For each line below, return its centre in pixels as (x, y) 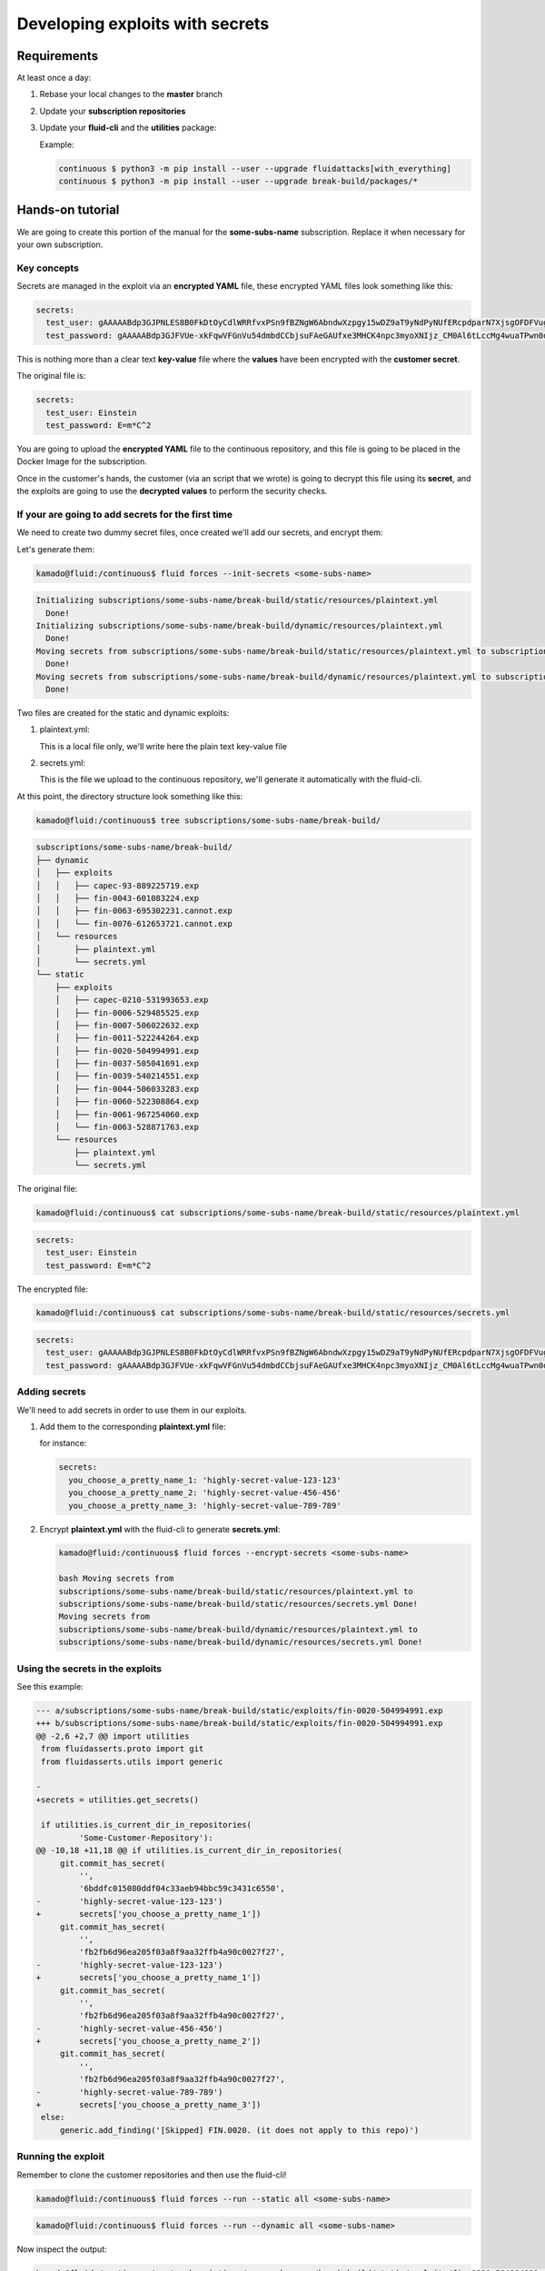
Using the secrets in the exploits (89, 1669)
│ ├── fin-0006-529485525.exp (127, 1012)
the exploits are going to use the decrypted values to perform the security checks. (172, 491)
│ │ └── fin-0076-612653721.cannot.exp (134, 923)
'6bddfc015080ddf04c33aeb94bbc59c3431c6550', (182, 1889)
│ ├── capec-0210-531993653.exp (132, 1000)
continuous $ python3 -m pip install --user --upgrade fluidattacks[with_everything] (255, 169)
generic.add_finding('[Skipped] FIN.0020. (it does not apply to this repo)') (239, 2130)
